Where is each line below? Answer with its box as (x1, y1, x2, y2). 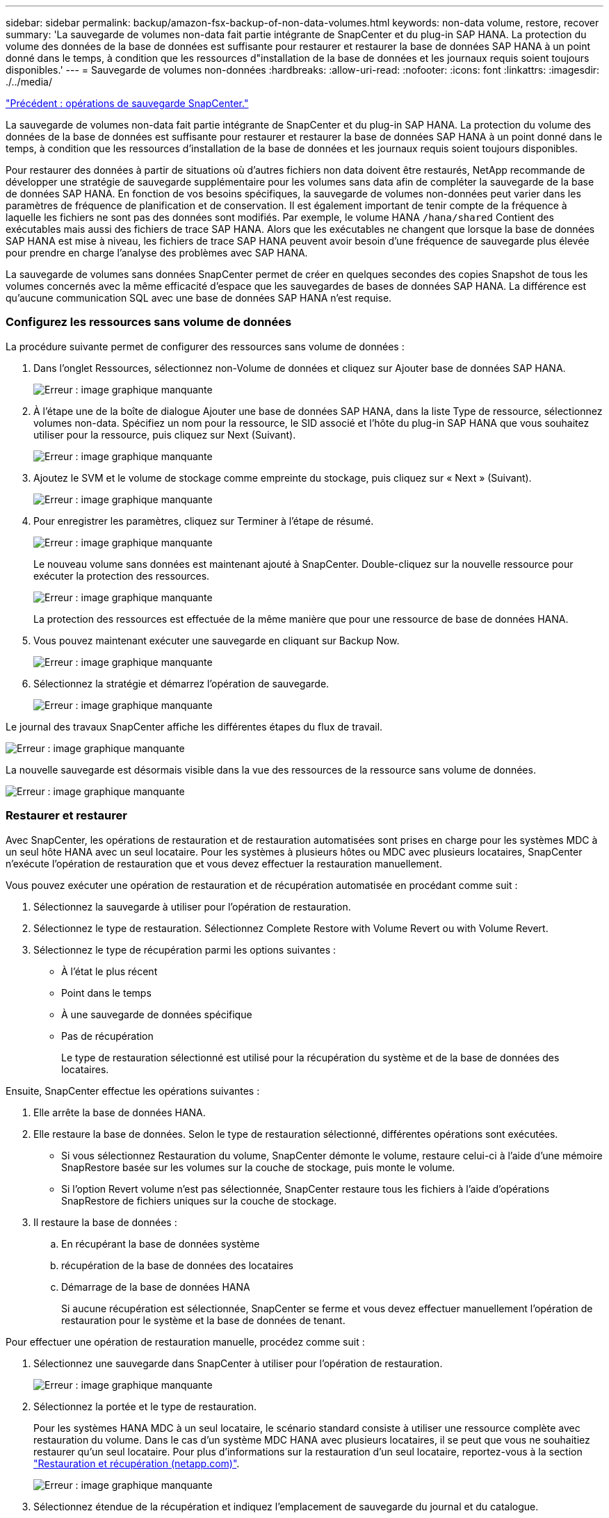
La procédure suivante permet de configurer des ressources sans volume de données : (6, 340, 405, 352)
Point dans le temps (61, 986, 152, 999)
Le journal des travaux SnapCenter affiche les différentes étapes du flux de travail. (6, 720, 383, 733)
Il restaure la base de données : (33, 1216, 177, 1228)
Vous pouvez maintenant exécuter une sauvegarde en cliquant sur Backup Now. (33, 634, 400, 646)
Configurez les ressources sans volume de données (6, 315, 292, 329)
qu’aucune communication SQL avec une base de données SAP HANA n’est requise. (6, 292, 392, 304)
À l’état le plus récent (61, 965, 158, 977)
